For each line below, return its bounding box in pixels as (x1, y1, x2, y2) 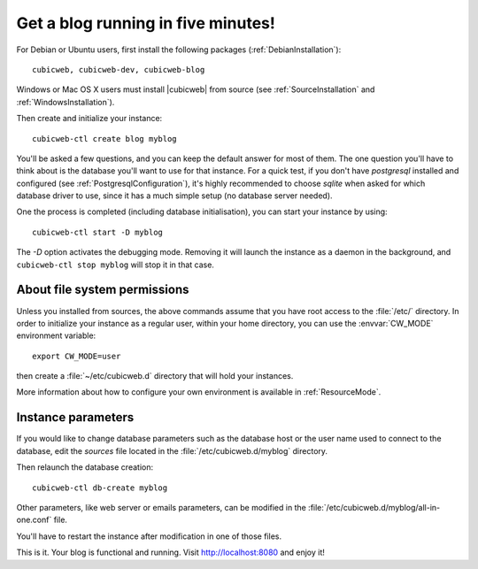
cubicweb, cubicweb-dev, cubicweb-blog (32, 65, 205, 74)
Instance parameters (16, 410, 135, 425)
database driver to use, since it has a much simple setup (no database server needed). (16, 190, 333, 201)
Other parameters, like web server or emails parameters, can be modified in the (16, 502, 307, 512)
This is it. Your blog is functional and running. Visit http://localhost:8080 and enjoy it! (16, 547, 325, 557)
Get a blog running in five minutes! (16, 13, 276, 33)
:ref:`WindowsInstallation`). (16, 96, 115, 107)
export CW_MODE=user (32, 350, 121, 361)
